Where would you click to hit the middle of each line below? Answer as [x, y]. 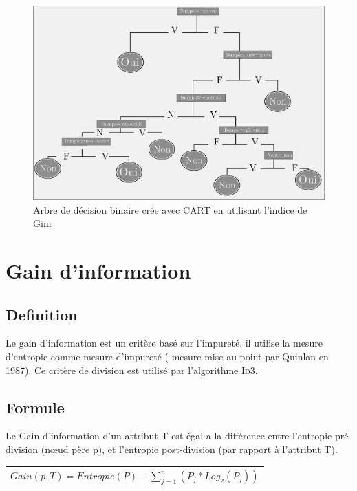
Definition [42, 314]
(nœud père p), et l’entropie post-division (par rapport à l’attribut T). [189, 449]
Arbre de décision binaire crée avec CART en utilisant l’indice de [170, 209]
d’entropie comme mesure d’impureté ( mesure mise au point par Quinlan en [167, 357]
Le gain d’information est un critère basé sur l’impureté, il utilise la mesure [164, 343]
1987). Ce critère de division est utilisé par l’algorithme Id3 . [132, 370]
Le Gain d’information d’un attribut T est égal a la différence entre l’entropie [169, 436]
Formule [35, 407]
